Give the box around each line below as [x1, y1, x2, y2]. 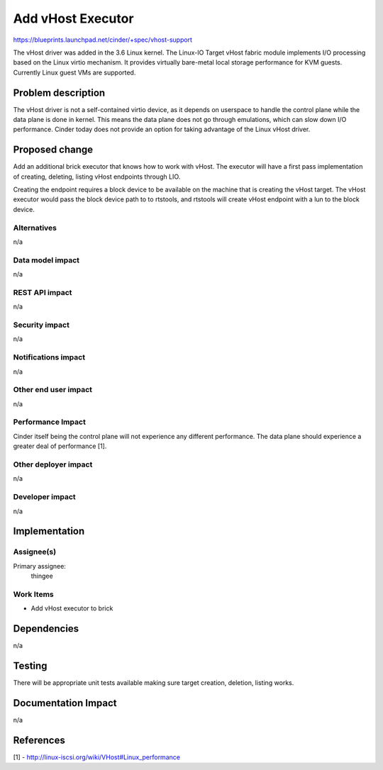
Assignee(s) [13, 547, 57, 557]
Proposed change [13, 144, 94, 156]
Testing [13, 659, 48, 671]
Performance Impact [13, 417, 87, 427]
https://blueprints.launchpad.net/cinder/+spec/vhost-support [13, 35, 193, 44]
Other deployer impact [13, 459, 93, 469]
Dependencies [13, 623, 79, 635]
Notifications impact [13, 352, 85, 362]
